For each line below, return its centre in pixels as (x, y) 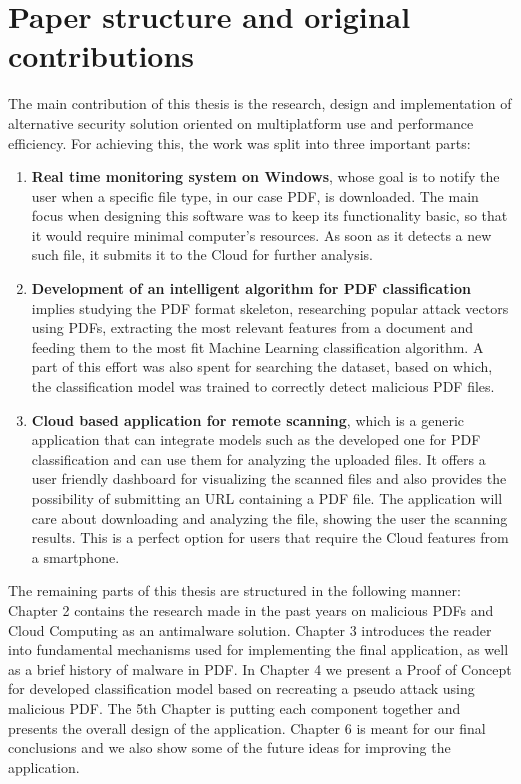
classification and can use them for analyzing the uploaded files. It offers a (258, 458)
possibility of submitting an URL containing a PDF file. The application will (267, 498)
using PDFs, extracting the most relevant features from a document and (252, 327)
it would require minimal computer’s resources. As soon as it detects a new (261, 234)
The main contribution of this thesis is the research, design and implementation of (260, 103)
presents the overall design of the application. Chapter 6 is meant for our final (247, 727)
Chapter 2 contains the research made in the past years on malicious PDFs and (251, 609)
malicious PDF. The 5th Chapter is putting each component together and (234, 707)
